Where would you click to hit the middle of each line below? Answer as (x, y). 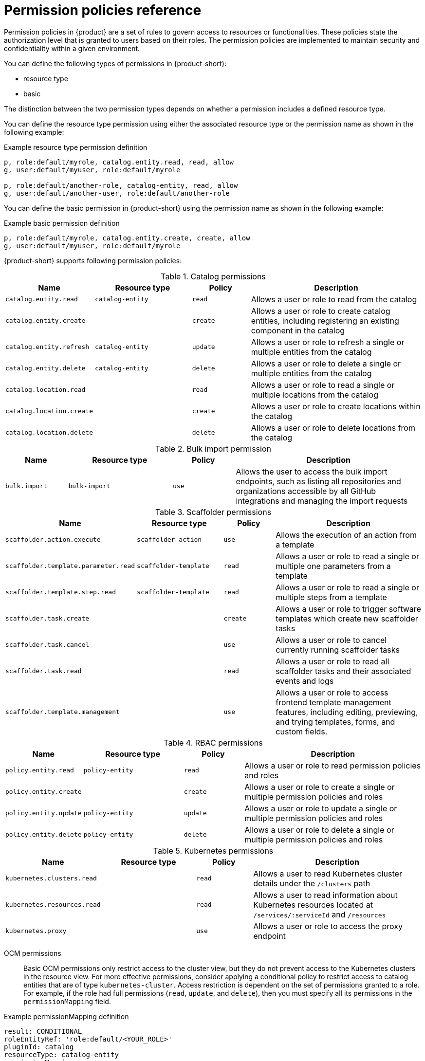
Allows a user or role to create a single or (320, 787)
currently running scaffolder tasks (338, 649)
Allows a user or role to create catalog (321, 311)
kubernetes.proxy (36, 931)
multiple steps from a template (331, 597)
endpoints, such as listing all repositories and (318, 481)
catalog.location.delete (49, 433)
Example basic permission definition (62, 223)
